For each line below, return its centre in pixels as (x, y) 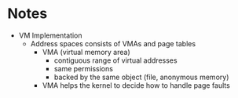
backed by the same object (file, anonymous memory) (141, 77)
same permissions (83, 68)
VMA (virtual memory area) (86, 52)
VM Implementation (51, 35)
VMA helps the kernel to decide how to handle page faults (136, 85)
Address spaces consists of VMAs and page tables (113, 43)
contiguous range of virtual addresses (115, 60)
